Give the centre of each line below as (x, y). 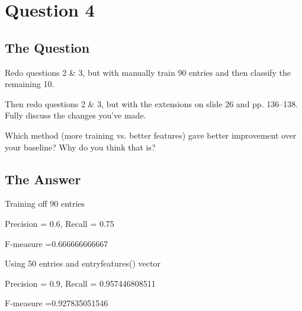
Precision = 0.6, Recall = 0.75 (60, 223)
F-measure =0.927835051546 (57, 303)
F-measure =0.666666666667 (57, 243)
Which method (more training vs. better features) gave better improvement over (151, 135)
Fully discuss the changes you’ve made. (75, 115)
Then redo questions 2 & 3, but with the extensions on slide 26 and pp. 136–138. (152, 103)
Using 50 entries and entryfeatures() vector (83, 263)
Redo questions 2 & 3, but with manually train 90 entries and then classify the (148, 72)
